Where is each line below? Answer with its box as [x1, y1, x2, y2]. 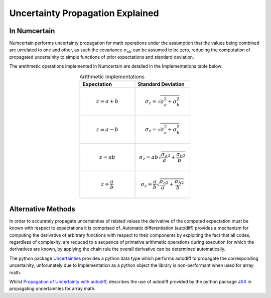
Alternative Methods [9, 205, 75, 213]
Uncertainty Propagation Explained [9, 8, 159, 19]
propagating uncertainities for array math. [9, 285, 96, 291]
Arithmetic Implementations [79, 73, 145, 80]
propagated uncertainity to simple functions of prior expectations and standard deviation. [9, 54, 194, 60]
